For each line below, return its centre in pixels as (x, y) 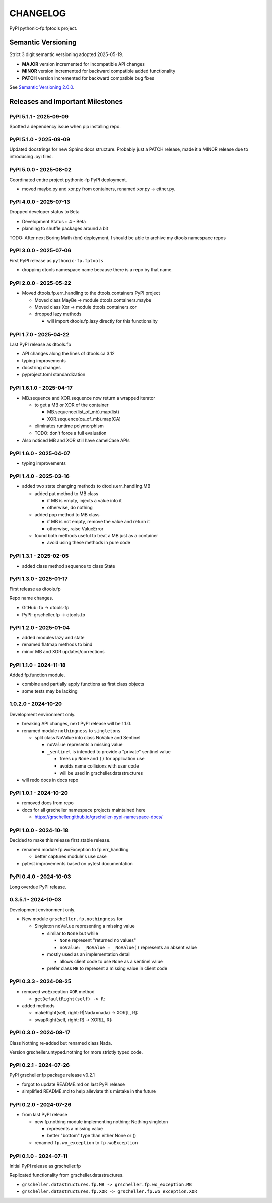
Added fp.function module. (37, 675)
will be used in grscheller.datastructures (101, 773)
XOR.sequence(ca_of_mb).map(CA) (84, 419)
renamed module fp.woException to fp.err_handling (75, 849)
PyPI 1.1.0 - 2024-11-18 (38, 665)
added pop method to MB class (67, 514)
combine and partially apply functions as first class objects (83, 684)
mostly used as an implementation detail (89, 954)
